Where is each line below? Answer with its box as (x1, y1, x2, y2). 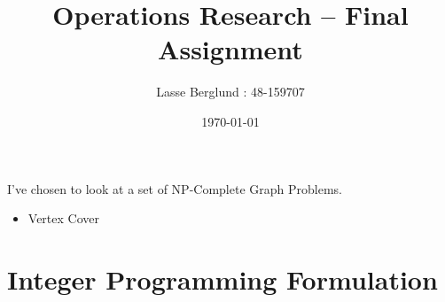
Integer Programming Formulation (7, 260, 438, 297)
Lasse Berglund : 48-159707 (156, 82, 305, 101)
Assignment (158, 31, 303, 67)
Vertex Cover (27, 209, 99, 228)
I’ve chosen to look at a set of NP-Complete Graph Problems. (7, 179, 342, 197)
